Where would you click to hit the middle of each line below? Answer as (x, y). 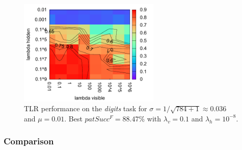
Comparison (29, 141)
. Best (73, 118)
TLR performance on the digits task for (86, 108)
